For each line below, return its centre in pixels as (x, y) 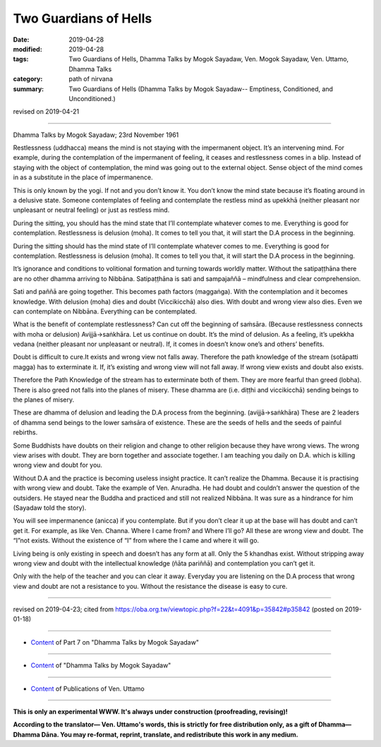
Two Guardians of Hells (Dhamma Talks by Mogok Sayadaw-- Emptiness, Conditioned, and (201, 89)
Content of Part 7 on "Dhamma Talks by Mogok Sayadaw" (115, 642)
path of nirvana (91, 79)
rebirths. (25, 432)
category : (28, 79)
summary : (29, 89)
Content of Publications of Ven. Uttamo (87, 688)
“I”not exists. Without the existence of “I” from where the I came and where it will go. (136, 541)
